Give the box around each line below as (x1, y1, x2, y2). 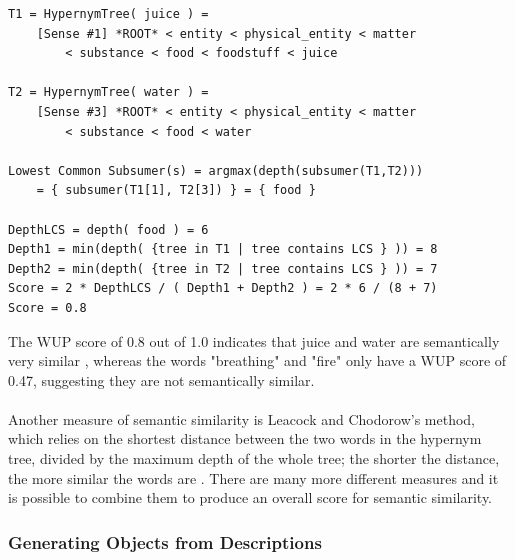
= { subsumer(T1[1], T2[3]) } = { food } (36, 183, 316, 198)
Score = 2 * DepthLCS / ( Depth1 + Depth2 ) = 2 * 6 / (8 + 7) (8, 281, 438, 296)
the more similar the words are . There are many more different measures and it (8, 467, 499, 488)
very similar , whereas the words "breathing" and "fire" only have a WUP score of (8, 350, 507, 371)
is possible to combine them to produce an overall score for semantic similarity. (8, 487, 493, 508)
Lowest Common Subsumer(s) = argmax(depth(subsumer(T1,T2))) (8, 163, 424, 178)
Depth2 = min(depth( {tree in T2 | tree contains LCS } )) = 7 (8, 261, 438, 276)
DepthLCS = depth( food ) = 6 (8, 222, 209, 237)
